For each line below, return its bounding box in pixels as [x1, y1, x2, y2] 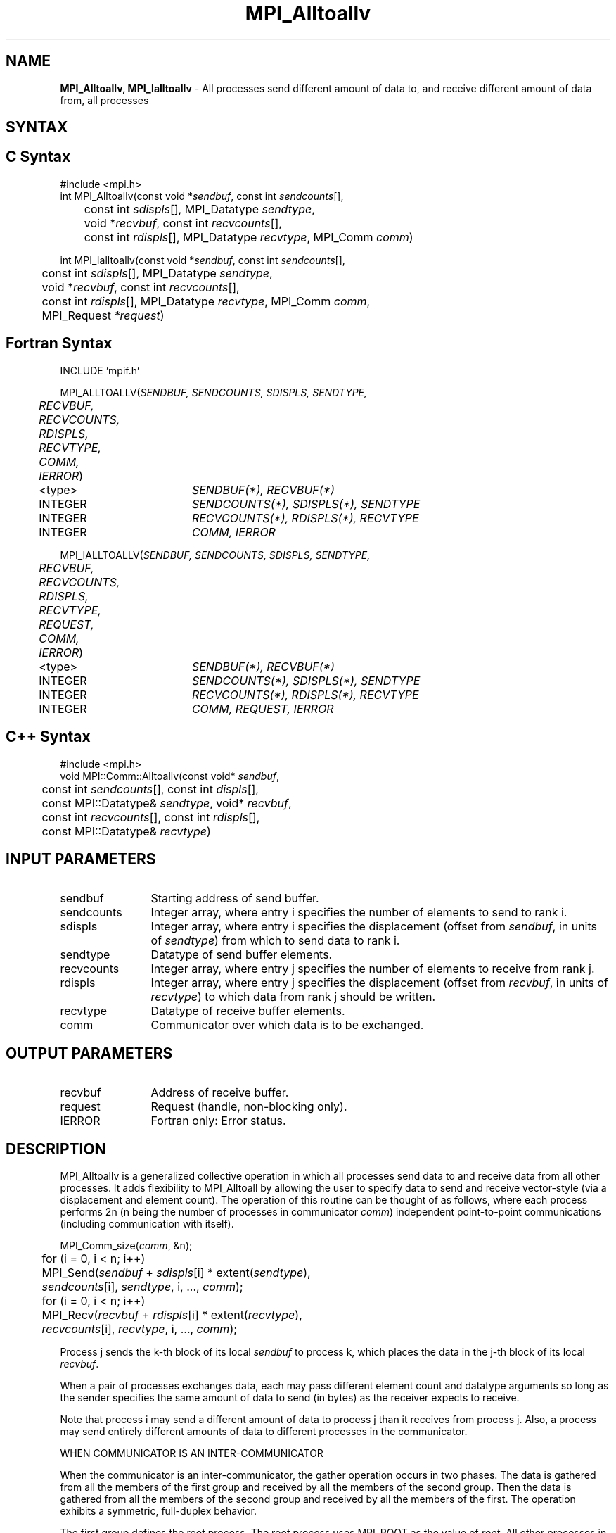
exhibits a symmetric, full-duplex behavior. [60, 1505, 257, 1518]
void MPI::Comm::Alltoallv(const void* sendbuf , [60, 769, 279, 782]
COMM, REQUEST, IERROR [191, 701, 334, 716]
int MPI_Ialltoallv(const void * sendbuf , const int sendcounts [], [60, 253, 345, 266]
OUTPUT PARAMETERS [6, 1044, 173, 1062]
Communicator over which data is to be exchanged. [150, 1018, 424, 1033]
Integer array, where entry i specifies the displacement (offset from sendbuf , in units [150, 919, 598, 934]
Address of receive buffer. [150, 1085, 289, 1100]
